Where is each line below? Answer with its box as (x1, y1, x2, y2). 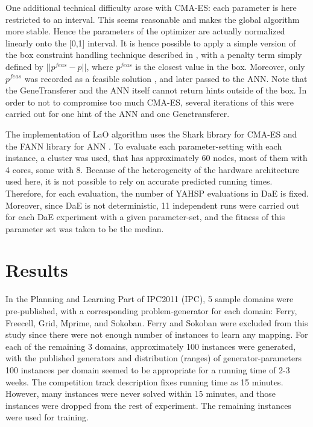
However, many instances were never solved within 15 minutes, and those (5, 387, 276, 400)
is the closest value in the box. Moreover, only (135, 60, 305, 72)
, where (86, 60, 113, 72)
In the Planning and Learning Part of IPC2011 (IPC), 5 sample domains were (5, 293, 294, 305)
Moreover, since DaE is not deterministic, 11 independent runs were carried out (5, 198, 300, 211)
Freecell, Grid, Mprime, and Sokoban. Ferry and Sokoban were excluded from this (5, 316, 308, 329)
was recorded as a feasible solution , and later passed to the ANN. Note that (24, 72, 308, 84)
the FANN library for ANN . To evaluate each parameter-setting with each (5, 139, 282, 152)
